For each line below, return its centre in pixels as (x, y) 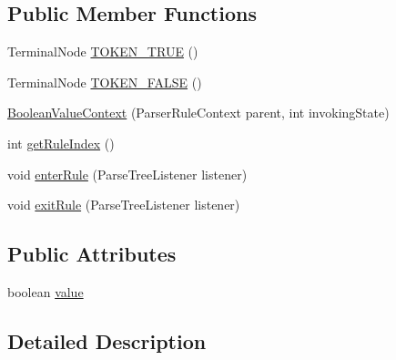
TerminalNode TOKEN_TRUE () (103, 51)
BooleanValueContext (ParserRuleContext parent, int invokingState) (198, 113)
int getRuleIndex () (61, 143)
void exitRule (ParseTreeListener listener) (124, 205)
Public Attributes (92, 254)
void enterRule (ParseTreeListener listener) (127, 174)
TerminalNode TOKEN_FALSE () (105, 82)
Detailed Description (107, 340)
